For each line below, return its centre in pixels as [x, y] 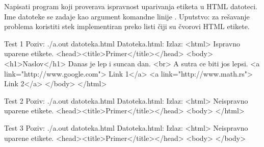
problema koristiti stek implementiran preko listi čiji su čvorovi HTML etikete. [127, 26]
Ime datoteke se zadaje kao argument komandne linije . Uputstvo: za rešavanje [127, 16]
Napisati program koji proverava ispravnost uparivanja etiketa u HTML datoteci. [131, 6]
